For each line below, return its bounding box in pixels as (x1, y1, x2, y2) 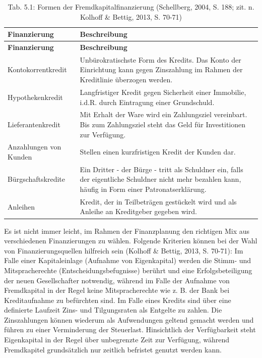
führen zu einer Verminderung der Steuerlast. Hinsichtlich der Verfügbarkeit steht (4, 324, 256, 335)
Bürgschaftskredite (8, 174, 65, 184)
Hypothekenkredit (8, 91, 63, 102)
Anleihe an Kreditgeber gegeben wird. (80, 206, 197, 217)
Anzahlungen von (8, 141, 61, 152)
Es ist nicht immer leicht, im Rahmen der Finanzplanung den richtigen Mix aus (4, 225, 250, 236)
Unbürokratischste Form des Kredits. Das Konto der (80, 54, 241, 65)
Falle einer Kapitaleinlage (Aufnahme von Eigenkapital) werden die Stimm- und (4, 255, 251, 266)
